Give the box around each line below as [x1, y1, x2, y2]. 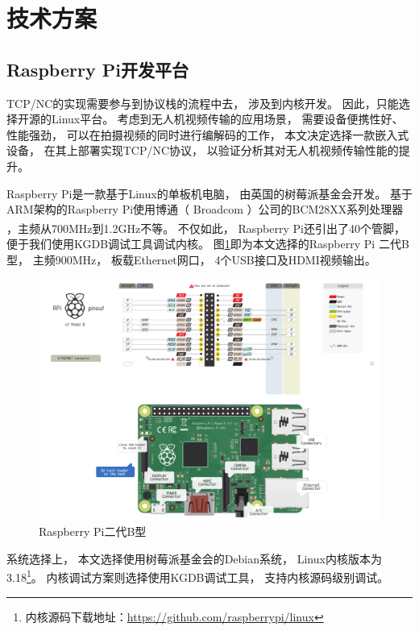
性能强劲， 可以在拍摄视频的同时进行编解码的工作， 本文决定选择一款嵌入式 [6, 126, 409, 143]
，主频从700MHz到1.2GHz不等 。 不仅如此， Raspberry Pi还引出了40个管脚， [6, 219, 405, 236]
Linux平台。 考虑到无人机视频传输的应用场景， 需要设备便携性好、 [51, 110, 404, 127]
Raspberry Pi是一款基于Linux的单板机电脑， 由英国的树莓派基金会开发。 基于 [6, 185, 413, 201]
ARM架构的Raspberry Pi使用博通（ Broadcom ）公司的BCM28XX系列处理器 [6, 201, 404, 218]
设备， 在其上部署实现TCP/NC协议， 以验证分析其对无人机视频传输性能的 [6, 142, 399, 159]
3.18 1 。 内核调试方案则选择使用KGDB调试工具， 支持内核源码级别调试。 [6, 567, 389, 585]
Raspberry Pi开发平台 [6, 56, 189, 81]
